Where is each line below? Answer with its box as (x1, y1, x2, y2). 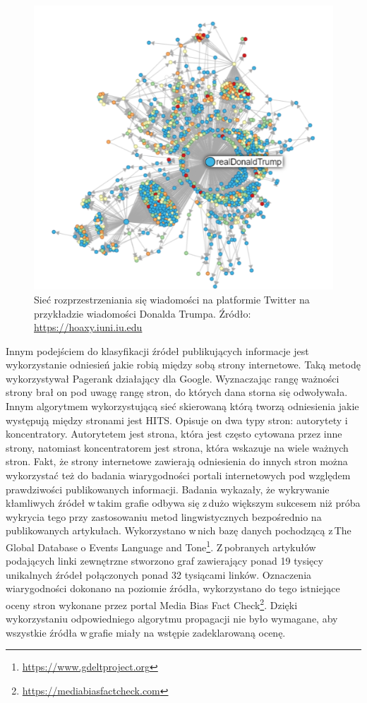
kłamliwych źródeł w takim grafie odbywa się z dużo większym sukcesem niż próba (6, 495, 361, 510)
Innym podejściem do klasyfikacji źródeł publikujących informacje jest (6, 343, 309, 358)
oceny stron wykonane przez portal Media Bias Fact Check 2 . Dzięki (6, 596, 298, 612)
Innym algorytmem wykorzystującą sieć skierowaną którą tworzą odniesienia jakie (6, 399, 359, 414)
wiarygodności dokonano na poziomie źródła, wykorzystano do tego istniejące (6, 581, 340, 596)
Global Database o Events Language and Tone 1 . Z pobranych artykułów (6, 538, 316, 554)
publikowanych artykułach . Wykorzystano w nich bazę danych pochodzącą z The (6, 523, 351, 538)
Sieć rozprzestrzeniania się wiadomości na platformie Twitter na (34, 292, 310, 306)
